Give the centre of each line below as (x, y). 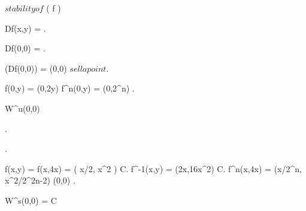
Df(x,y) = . (25, 28)
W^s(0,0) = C (31, 200)
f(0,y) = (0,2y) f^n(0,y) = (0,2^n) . (70, 88)
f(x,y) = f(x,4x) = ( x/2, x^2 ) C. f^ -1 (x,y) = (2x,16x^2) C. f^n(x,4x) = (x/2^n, (153, 168)
